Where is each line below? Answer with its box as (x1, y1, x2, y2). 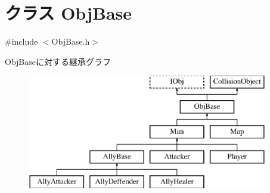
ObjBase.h (51, 35, 90, 48)
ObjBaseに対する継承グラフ (5, 55, 111, 67)
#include (5, 35, 38, 48)
